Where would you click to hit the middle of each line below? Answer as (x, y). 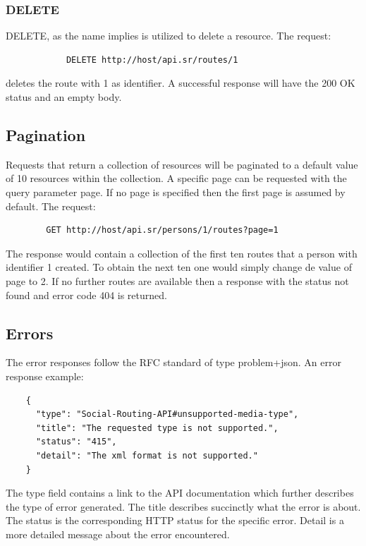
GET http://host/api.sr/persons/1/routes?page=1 (162, 230)
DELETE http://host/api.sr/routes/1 (152, 60)
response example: (45, 376)
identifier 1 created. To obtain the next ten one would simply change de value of (179, 267)
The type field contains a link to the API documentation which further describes (180, 493)
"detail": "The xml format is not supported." (147, 455)
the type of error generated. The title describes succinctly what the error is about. (183, 506)
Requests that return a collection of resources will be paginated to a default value (182, 164)
